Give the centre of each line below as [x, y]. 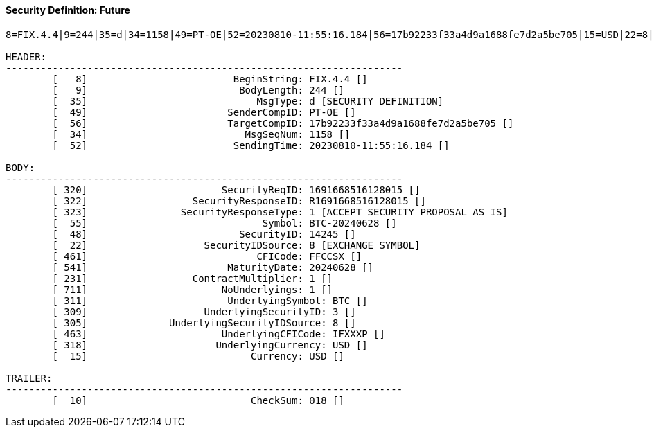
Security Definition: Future [68, 10]
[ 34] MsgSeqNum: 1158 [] [201, 134]
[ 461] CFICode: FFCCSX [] [207, 256]
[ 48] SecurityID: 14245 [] [204, 234]
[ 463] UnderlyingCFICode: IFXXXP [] [219, 334]
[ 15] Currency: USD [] [198, 356]
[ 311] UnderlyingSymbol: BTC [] [210, 300]
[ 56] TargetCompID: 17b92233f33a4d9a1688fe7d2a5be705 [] [283, 123]
